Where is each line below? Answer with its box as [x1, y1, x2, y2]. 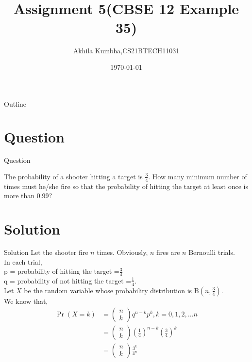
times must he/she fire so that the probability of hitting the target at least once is [4, 181, 248, 191]
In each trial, [4, 256, 42, 267]
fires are [156, 247, 180, 257]
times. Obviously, [97, 247, 148, 257]
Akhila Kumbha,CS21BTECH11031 [73, 46, 180, 56]
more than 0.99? [4, 190, 52, 201]
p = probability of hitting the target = [4, 266, 119, 276]
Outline [4, 98, 26, 109]
